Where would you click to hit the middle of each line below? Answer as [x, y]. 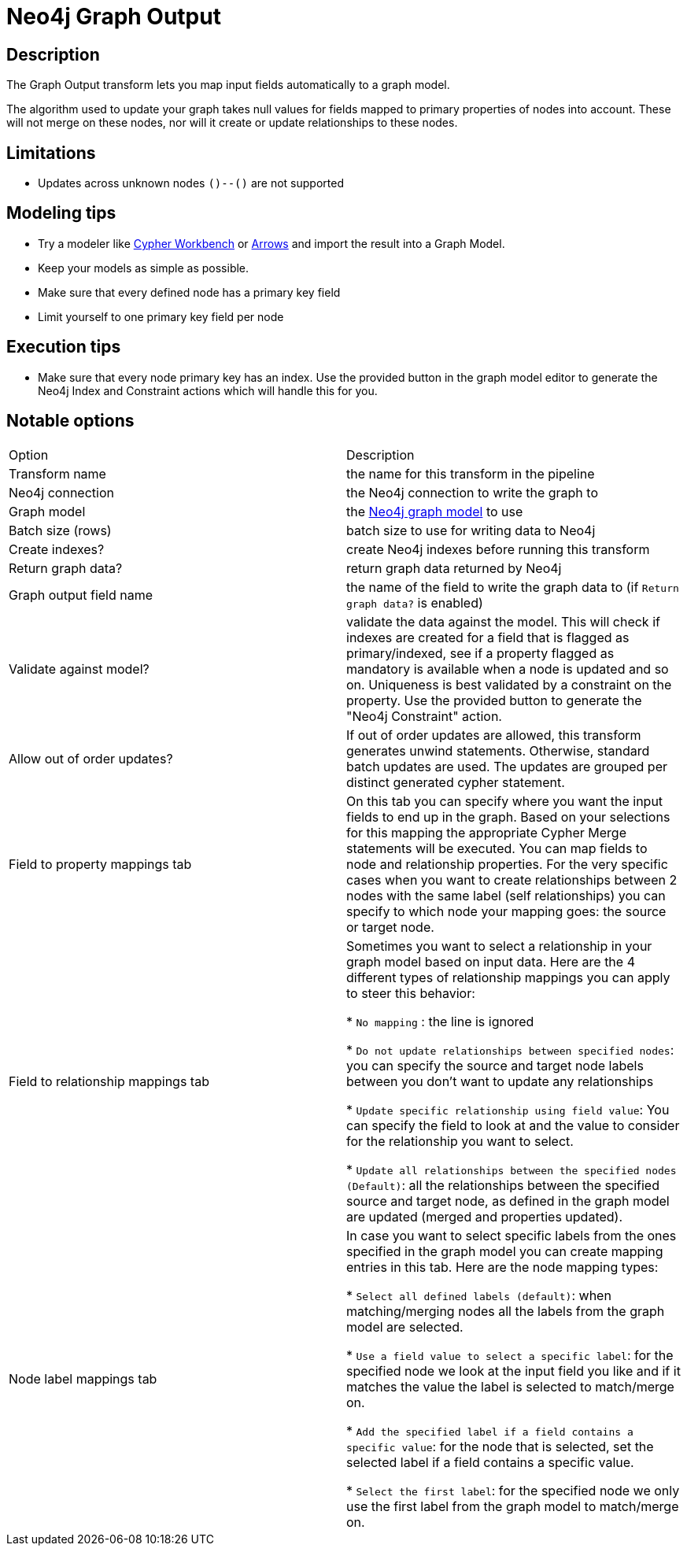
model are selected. [405, 1327]
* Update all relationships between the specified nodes [512, 1169]
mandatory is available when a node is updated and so [508, 669]
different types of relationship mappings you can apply [508, 977]
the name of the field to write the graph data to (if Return [513, 587]
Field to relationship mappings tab [109, 1081]
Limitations [51, 153]
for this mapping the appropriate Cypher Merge [486, 832]
